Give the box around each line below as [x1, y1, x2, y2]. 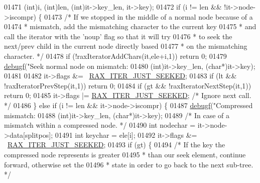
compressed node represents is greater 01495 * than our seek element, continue [4, 149, 246, 159]
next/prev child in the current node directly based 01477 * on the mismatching [4, 41, 247, 51]
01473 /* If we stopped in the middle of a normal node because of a [44, 11, 253, 22]
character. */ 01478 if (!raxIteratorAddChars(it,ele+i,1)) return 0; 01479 [4, 50, 227, 61]
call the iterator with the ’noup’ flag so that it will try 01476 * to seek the [4, 31, 232, 41]
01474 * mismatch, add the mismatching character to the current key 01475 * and [4, 21, 256, 32]
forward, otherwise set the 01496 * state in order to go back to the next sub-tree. [4, 159, 253, 169]
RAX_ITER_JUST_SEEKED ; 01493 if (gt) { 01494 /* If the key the [8, 139, 225, 150]
